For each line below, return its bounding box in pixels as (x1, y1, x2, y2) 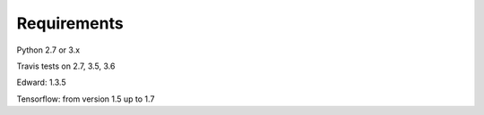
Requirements (16, 13, 125, 33)
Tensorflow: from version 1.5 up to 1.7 (16, 94, 155, 104)
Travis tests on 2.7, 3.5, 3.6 (16, 61, 116, 71)
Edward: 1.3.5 (16, 77, 66, 88)
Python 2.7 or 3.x (16, 45, 81, 55)
